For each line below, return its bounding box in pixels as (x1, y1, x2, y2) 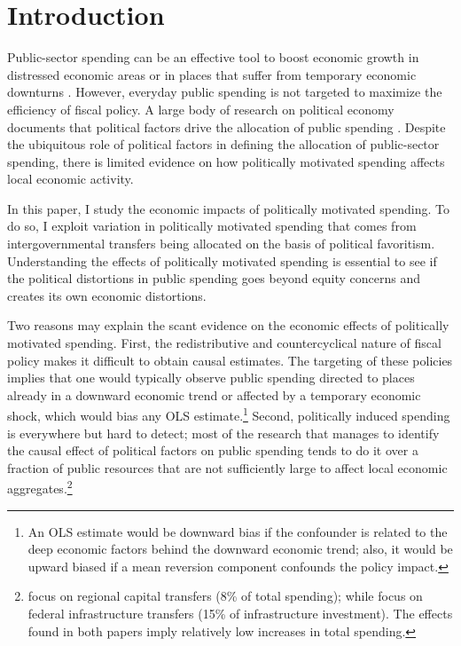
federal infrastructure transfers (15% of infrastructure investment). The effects (27, 604, 453, 623)
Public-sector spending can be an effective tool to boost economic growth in (7, 48, 419, 67)
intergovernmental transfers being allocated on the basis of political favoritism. (7, 234, 435, 253)
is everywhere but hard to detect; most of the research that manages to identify (7, 423, 440, 442)
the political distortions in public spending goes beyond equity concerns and (7, 269, 421, 288)
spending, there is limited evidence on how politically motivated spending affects (7, 152, 445, 170)
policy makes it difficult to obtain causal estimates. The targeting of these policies (7, 351, 453, 369)
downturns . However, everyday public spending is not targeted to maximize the (7, 83, 442, 101)
